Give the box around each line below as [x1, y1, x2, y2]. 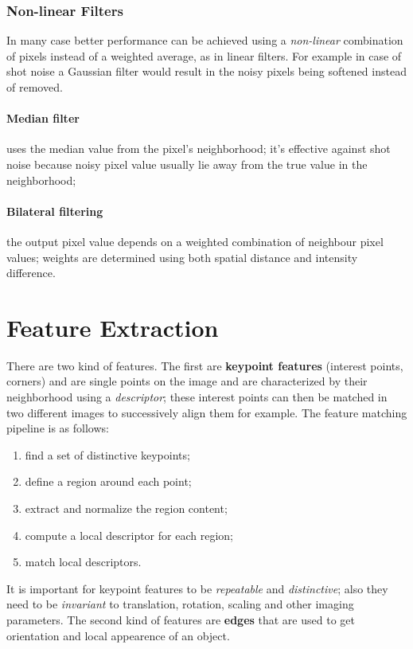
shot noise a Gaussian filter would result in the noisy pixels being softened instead [6, 63, 407, 80]
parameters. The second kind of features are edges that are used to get [6, 612, 355, 627]
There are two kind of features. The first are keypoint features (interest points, [6, 357, 403, 373]
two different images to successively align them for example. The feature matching [6, 404, 407, 420]
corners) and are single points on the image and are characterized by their [6, 373, 368, 389]
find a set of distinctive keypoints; [25, 446, 190, 463]
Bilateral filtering [6, 202, 103, 219]
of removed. [6, 79, 63, 95]
